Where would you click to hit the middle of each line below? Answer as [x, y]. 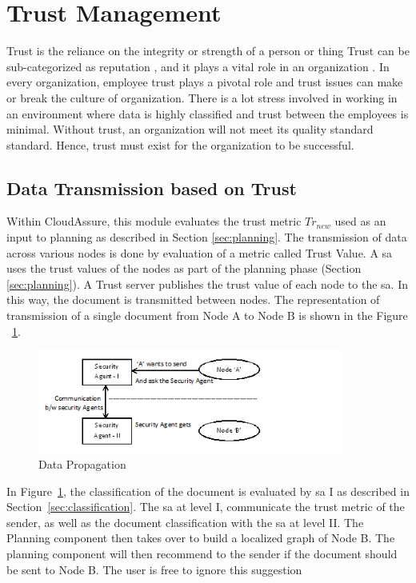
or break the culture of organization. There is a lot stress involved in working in [202, 97]
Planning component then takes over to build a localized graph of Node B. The [201, 538]
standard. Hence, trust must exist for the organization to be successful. [180, 144]
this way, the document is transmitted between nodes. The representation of [193, 299]
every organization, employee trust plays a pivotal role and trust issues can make [205, 82]
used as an [360, 221]
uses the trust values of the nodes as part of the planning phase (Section [184, 268]
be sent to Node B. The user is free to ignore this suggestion [154, 569]
